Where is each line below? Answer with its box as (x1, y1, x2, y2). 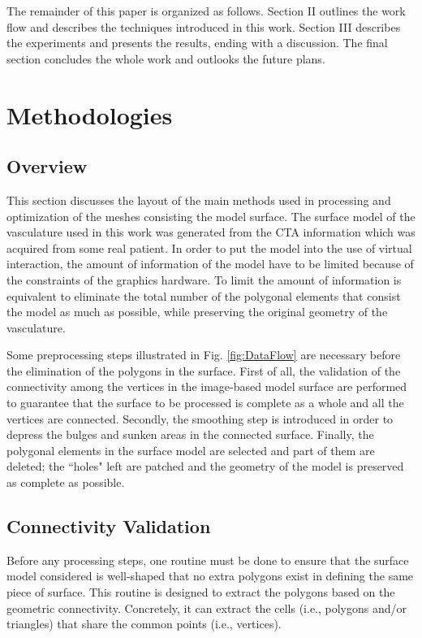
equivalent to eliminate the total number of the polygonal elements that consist (6, 287, 401, 304)
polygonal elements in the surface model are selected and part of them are (6, 441, 375, 458)
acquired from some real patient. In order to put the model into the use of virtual (6, 239, 412, 256)
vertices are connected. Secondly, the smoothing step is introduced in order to (6, 410, 394, 427)
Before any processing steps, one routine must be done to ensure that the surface (6, 551, 409, 568)
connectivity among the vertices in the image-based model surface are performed (6, 378, 407, 395)
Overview (6, 154, 88, 179)
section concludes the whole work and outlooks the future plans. (6, 50, 325, 67)
